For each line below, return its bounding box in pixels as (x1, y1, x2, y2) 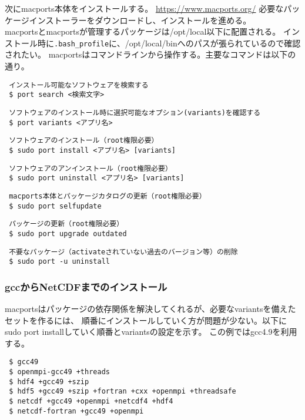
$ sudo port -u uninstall (9, 257, 110, 266)
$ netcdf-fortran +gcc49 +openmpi (9, 406, 144, 415)
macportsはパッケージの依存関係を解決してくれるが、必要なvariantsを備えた (5, 303, 296, 315)
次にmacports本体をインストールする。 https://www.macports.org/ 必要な (5, 2, 284, 14)
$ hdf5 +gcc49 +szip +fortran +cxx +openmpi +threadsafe (9, 387, 236, 396)
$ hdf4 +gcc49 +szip (9, 377, 89, 386)
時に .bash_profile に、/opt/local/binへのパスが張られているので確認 (37, 36, 301, 49)
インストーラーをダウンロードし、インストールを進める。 (29, 14, 252, 26)
